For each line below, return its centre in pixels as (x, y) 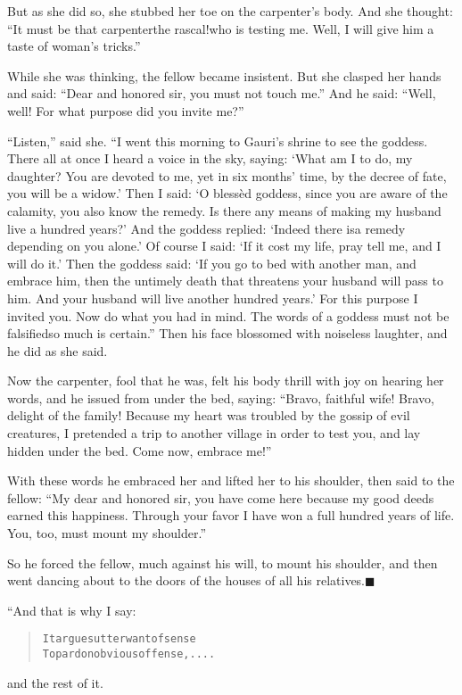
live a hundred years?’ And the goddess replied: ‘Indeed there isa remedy (206, 228)
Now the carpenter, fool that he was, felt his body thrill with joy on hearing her (226, 381)
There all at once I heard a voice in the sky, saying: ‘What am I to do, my (210, 158)
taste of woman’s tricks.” (74, 46)
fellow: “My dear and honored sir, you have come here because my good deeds (221, 497)
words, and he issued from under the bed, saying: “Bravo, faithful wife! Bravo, (221, 397)
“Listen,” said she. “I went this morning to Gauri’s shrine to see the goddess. (218, 141)
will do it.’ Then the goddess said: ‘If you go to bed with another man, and (212, 263)
